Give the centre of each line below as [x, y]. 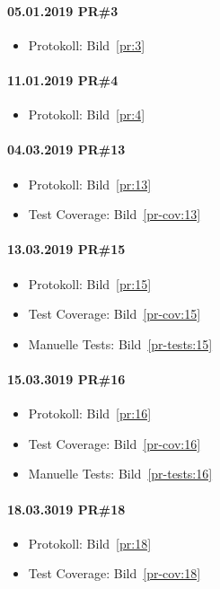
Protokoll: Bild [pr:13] [90, 184]
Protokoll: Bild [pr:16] [90, 413]
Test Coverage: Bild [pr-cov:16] [114, 443]
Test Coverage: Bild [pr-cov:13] [114, 214]
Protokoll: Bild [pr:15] [90, 283]
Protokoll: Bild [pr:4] [87, 114]
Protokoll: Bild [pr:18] [90, 543]
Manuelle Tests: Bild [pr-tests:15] [120, 343]
